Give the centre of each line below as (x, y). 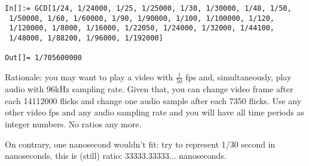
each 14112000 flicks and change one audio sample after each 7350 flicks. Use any (153, 100)
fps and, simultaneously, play (238, 76)
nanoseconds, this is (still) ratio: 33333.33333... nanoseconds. (116, 156)
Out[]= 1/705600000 (43, 58)
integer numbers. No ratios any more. (73, 124)
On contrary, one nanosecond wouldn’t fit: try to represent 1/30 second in (140, 144)
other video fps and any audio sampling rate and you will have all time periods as (154, 112)
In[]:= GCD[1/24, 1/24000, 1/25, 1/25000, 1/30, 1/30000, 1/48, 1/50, (148, 8)
